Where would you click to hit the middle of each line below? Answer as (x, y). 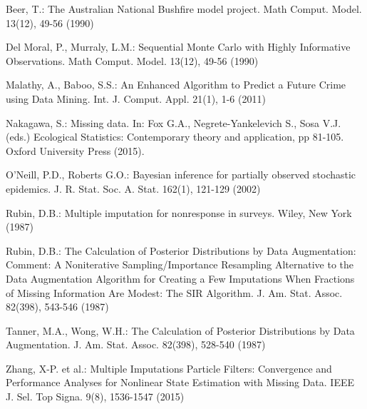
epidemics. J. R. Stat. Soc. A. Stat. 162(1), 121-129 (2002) (133, 188)
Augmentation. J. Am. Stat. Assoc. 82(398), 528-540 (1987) (136, 344)
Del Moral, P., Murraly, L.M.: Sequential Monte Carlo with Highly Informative (178, 47)
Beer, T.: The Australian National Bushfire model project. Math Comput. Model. (184, 9)
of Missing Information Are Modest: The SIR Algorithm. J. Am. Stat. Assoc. (174, 292)
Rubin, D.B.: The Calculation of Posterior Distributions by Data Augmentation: (181, 250)
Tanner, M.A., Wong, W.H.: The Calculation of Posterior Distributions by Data (180, 330)
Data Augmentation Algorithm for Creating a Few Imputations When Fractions (180, 278)
